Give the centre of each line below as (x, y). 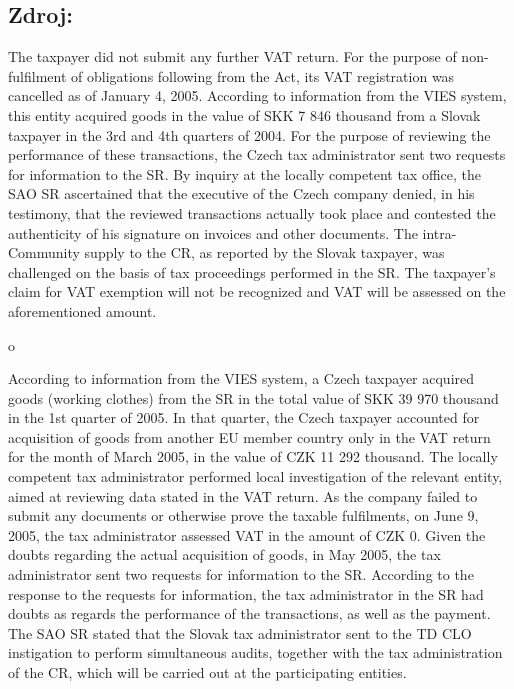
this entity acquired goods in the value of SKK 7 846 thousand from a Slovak (244, 114)
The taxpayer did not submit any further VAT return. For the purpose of (232, 56)
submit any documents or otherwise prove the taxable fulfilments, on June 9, (243, 515)
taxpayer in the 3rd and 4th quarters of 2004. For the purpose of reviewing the (249, 134)
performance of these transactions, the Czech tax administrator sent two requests (257, 154)
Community (44, 252)
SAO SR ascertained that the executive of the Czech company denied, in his (241, 193)
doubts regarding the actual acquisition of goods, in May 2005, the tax (224, 554)
